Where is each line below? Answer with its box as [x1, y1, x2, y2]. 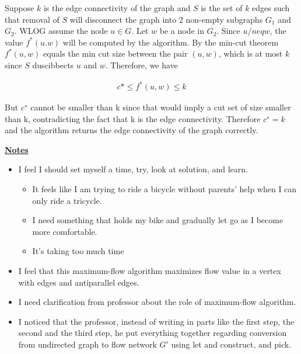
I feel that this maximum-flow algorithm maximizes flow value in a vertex [18, 265, 281, 277]
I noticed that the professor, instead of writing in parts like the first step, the [18, 315, 295, 327]
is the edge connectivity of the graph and [43, 2, 191, 13]
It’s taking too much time [32, 245, 124, 257]
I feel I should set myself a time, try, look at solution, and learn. [18, 163, 248, 175]
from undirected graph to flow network [18, 338, 157, 350]
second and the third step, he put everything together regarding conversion [18, 327, 287, 339]
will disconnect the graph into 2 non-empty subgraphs [69, 13, 263, 25]
